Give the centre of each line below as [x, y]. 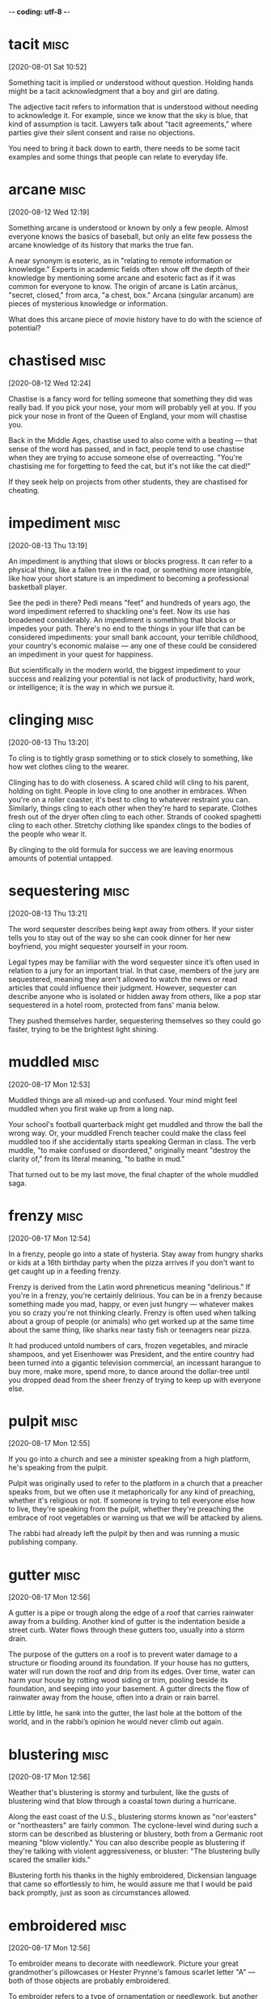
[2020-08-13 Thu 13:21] [48, 913]
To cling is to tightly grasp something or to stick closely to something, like [131, 758]
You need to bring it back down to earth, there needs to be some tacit [124, 148]
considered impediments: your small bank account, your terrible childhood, [133, 637]
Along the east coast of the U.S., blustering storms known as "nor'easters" [133, 1817]
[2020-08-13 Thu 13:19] [48, 545]
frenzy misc [46, 1216]
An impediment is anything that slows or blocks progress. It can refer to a [131, 561]
